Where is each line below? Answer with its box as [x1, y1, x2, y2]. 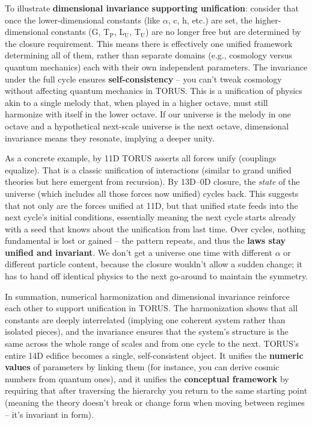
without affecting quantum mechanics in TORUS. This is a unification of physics [5, 84, 302, 97]
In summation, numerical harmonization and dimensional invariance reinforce [5, 290, 290, 302]
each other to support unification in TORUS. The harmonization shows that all [5, 302, 298, 314]
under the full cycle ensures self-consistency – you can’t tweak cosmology [5, 72, 282, 85]
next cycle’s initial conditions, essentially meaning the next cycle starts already [5, 211, 296, 223]
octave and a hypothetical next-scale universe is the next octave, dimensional [5, 119, 289, 132]
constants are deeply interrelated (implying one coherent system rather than [5, 313, 286, 326]
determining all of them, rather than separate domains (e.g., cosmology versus [5, 49, 293, 61]
